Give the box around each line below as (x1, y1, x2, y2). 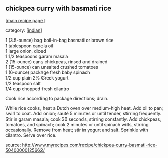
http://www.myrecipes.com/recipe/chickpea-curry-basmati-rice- (22, 142, 158, 148)
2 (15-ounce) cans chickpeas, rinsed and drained (5, 58, 108, 65)
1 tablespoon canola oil (5, 43, 53, 49)
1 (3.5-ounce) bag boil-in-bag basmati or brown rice (5, 37, 114, 43)
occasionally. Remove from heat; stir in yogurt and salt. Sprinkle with (5, 127, 148, 133)
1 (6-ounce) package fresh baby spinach (5, 69, 90, 75)
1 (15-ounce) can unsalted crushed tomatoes (5, 64, 99, 70)
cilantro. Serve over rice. (5, 132, 57, 138)
